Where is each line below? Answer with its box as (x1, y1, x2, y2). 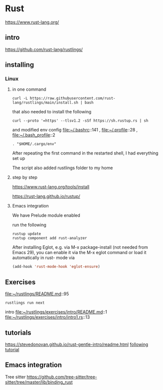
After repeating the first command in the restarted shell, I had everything (12, 150, 159, 156)
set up (12, 156, 25, 161)
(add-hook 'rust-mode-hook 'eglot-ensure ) (12, 264, 100, 269)
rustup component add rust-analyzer (12, 236, 87, 241)
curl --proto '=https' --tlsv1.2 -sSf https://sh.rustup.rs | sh (12, 118, 148, 123)
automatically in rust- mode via (12, 255, 75, 260)
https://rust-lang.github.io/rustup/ (12, 193, 81, 199)
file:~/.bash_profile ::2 (12, 132, 55, 138)
